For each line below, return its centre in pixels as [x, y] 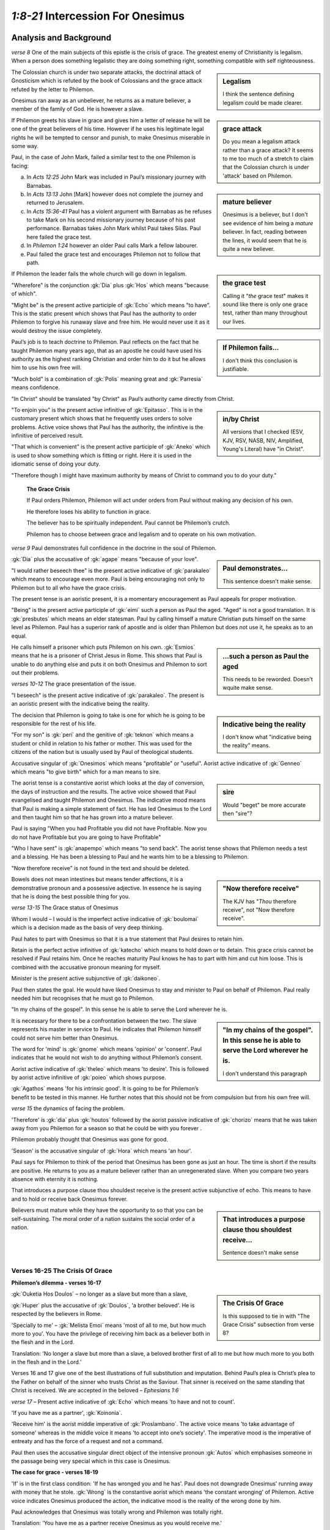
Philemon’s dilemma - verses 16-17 [56, 1283]
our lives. [234, 321]
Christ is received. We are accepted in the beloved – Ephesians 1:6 [95, 1390]
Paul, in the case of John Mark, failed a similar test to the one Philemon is [104, 157]
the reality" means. [247, 745]
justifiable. [236, 369]
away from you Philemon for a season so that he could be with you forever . [107, 1129]
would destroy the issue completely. [57, 330]
